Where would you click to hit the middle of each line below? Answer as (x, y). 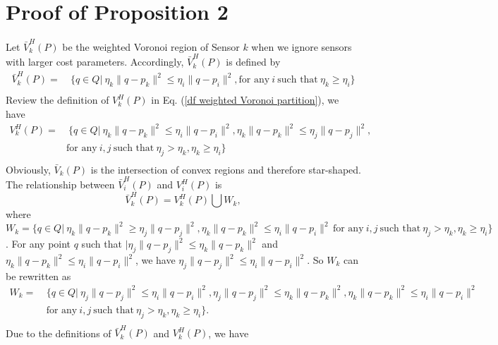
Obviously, (28, 169)
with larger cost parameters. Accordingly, (95, 62)
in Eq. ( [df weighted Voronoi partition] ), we (245, 100)
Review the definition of (57, 100)
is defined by (253, 62)
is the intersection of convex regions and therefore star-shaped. (226, 169)
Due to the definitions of (59, 333)
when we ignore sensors (302, 46)
